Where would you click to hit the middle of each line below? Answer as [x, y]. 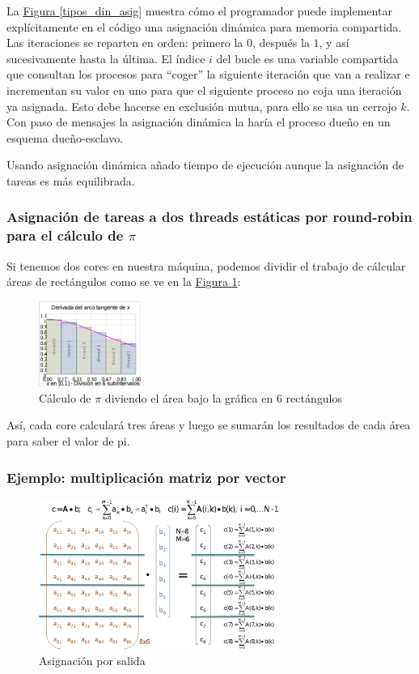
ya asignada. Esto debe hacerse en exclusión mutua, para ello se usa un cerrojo [202, 106]
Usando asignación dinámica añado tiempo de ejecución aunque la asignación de [205, 165]
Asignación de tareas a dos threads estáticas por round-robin [209, 217]
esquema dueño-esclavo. [65, 137]
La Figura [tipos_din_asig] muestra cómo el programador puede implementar [199, 11]
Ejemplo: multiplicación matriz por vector [146, 477]
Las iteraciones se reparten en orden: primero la [125, 43]
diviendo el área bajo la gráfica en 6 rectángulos [223, 397]
